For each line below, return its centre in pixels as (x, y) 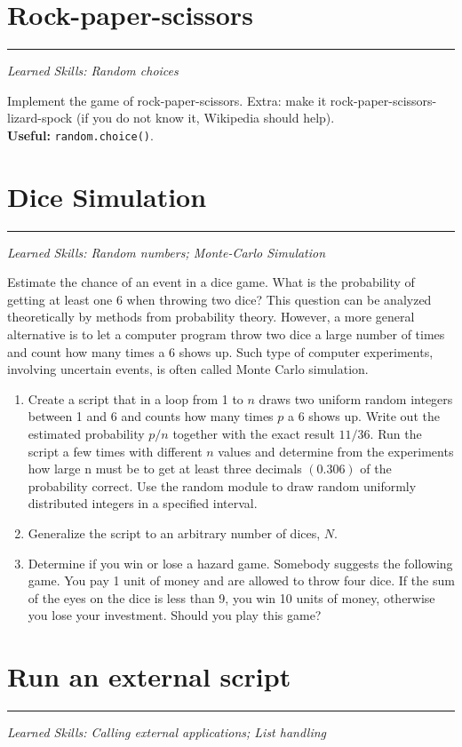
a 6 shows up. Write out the (364, 416)
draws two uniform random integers (356, 398)
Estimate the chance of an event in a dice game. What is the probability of (211, 282)
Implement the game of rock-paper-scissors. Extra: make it (167, 100)
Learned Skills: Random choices (93, 71)
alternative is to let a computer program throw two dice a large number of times (226, 334)
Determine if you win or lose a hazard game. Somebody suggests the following (240, 563)
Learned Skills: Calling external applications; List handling (167, 732)
